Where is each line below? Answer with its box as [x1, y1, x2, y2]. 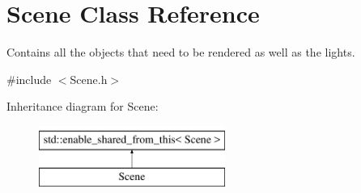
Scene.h [70, 70, 108, 87]
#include [6, 70, 52, 87]
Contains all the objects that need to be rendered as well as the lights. [6, 44, 355, 61]
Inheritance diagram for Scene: [6, 98, 159, 115]
